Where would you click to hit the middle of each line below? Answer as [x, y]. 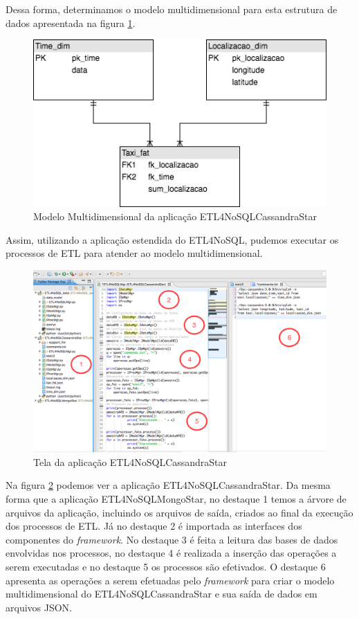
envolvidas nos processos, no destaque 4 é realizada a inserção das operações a [171, 553]
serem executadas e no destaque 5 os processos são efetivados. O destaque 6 [166, 566]
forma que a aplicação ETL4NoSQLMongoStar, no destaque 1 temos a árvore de [176, 499]
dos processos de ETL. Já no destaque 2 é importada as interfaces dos [154, 526]
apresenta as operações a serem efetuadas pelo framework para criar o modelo [170, 580]
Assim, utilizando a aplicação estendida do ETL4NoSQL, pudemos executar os [172, 239]
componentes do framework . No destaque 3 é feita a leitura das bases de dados [172, 539]
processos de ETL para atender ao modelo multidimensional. [134, 253]
